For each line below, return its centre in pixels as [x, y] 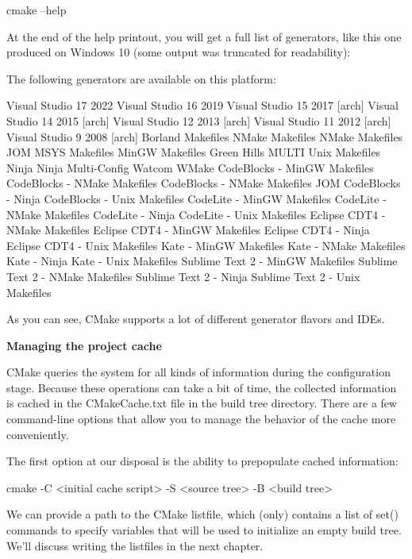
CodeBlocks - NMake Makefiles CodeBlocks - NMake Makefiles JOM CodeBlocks [204, 183]
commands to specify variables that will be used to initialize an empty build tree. [204, 530]
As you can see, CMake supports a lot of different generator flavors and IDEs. [196, 319]
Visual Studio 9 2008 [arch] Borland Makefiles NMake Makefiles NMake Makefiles [205, 136]
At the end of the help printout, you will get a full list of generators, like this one [204, 36]
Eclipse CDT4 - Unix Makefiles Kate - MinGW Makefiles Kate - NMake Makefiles [206, 245]
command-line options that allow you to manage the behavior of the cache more [201, 419]
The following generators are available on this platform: [141, 78]
